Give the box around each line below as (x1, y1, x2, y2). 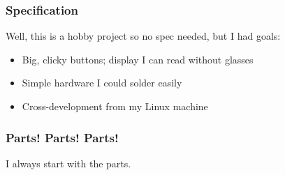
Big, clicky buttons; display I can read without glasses (22, 52, 254, 66)
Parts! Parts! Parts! (6, 128, 119, 146)
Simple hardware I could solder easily (22, 75, 182, 90)
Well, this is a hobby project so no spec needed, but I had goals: (6, 29, 281, 43)
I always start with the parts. (6, 155, 131, 170)
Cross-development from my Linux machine (22, 99, 208, 113)
